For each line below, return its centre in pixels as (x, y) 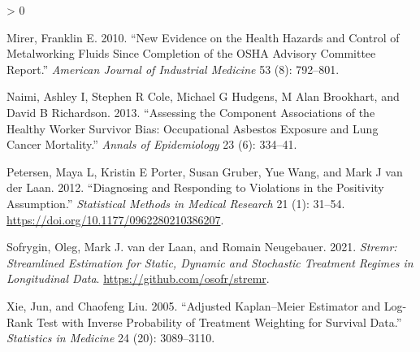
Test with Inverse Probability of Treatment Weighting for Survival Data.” (219, 322)
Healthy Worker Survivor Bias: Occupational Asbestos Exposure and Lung (193, 128)
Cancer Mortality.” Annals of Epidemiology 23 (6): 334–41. (152, 144)
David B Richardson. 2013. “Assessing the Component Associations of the (191, 112)
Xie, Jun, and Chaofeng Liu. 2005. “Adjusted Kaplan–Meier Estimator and (194, 305)
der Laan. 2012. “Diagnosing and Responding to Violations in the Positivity (195, 187)
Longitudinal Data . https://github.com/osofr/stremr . (138, 278)
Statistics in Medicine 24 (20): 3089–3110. (111, 338)
